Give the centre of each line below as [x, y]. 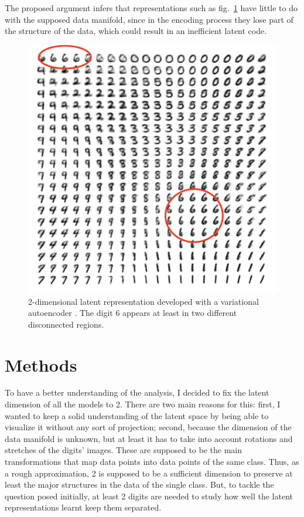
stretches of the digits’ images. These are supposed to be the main [124, 450]
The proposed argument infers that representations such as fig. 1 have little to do [151, 8]
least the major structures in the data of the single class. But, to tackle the [139, 484]
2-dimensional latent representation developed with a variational [144, 301]
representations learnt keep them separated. [83, 507]
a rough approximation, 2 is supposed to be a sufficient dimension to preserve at [149, 473]
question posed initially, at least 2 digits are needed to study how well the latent [149, 496]
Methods [41, 364]
